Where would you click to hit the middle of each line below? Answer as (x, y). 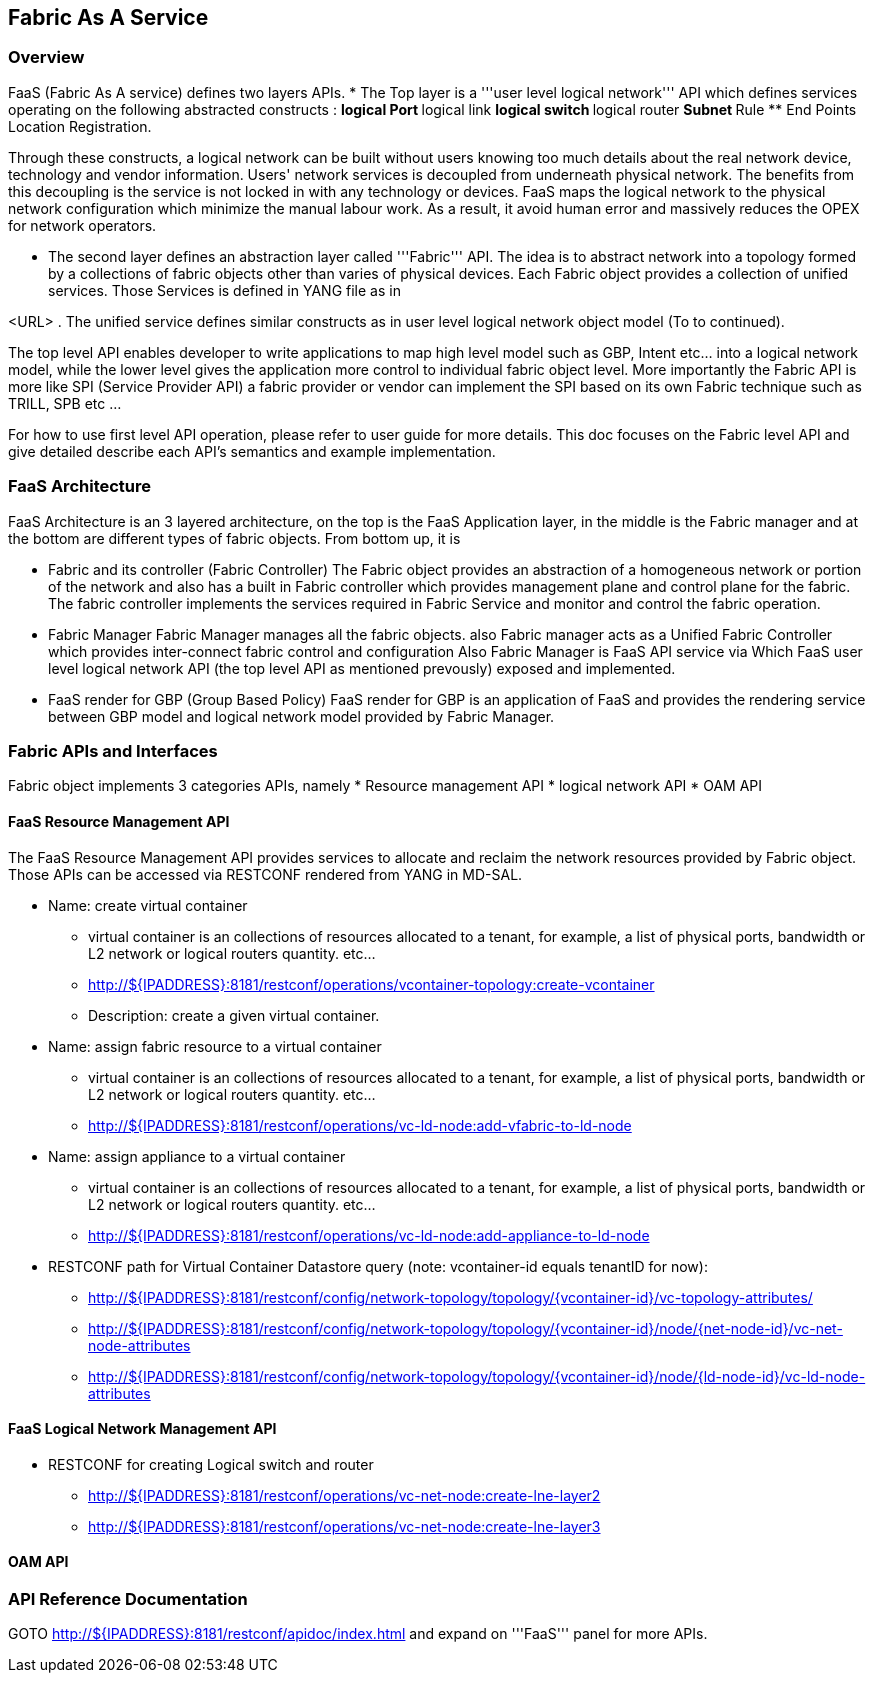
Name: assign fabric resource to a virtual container (215, 1046)
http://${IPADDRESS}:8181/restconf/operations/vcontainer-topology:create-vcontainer (371, 984)
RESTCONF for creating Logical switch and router (211, 1464)
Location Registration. (80, 126)
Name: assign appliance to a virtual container (197, 1156)
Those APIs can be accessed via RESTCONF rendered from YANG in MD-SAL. (265, 874)
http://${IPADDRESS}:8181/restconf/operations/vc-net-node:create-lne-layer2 (344, 1495)
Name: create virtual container (148, 905)
